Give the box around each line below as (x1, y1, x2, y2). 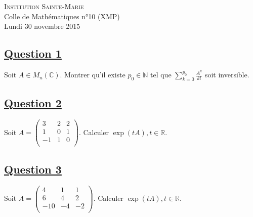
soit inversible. (204, 69, 249, 80)
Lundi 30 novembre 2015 (4, 21, 80, 31)
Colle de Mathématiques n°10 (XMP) (4, 11, 120, 21)
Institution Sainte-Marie (4, 1, 84, 11)
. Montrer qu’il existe (60, 69, 125, 80)
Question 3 (4, 161, 62, 177)
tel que (150, 69, 172, 80)
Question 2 (4, 95, 62, 111)
